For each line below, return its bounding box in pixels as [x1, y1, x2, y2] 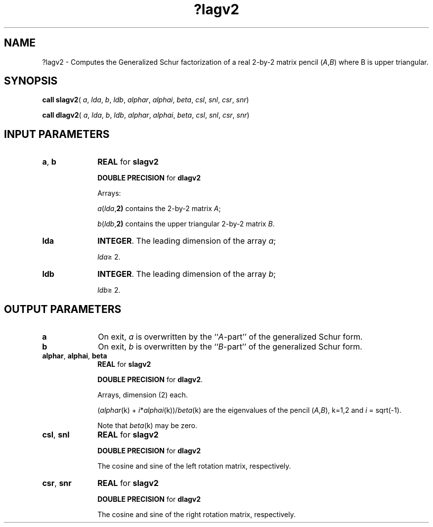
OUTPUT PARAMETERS [4, 303, 122, 315]
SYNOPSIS [4, 75, 58, 88]
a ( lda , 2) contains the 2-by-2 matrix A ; [97, 204, 221, 213]
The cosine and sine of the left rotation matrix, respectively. [97, 462, 291, 471]
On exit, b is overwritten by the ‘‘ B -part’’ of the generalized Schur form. [98, 342, 362, 352]
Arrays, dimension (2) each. [97, 391, 188, 399]
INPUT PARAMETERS [4, 128, 110, 140]
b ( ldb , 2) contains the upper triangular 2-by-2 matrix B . [97, 220, 275, 228]
